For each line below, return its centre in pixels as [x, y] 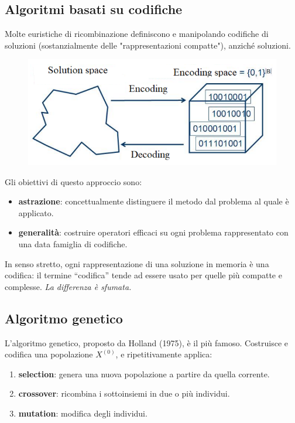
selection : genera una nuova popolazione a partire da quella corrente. [144, 373]
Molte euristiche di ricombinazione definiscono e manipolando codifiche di [137, 34]
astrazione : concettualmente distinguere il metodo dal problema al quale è [154, 201]
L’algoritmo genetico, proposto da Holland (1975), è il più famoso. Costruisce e [147, 342]
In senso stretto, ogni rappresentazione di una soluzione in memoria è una [137, 263]
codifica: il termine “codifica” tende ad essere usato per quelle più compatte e [143, 275]
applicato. [36, 212]
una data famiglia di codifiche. [73, 244]
